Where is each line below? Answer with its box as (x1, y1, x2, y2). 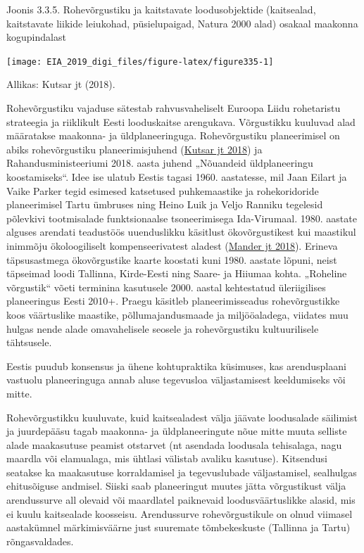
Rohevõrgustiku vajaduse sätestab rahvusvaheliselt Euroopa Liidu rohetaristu (6, 101, 341, 115)
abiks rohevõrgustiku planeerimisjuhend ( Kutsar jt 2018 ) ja (6, 141, 263, 156)
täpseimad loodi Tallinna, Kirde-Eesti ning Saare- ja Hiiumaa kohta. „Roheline (6, 266, 347, 281)
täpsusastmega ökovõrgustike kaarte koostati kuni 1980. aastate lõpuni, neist (6, 252, 337, 267)
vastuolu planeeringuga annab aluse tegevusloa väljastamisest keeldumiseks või (6, 372, 346, 387)
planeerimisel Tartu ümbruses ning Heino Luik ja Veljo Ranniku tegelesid (6, 197, 323, 212)
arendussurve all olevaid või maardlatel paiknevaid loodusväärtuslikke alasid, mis (6, 492, 356, 507)
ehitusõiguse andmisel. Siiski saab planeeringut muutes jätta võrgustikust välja (6, 478, 346, 493)
